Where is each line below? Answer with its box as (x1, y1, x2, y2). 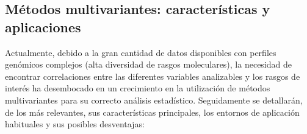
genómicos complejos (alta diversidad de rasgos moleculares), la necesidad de (5, 58, 292, 71)
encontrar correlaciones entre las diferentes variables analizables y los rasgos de (5, 69, 300, 82)
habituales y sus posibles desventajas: (5, 118, 145, 130)
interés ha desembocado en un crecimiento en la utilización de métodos (5, 82, 270, 94)
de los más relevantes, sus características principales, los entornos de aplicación (5, 105, 300, 118)
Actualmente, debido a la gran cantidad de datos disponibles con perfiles (5, 46, 276, 58)
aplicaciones (5, 17, 81, 36)
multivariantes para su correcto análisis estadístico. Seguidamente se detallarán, (5, 93, 303, 106)
